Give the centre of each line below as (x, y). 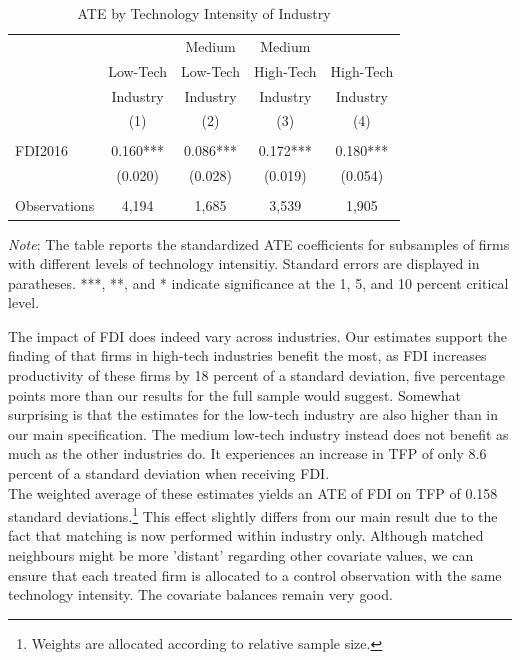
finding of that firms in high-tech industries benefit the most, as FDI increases (247, 355)
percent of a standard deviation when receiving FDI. (169, 473)
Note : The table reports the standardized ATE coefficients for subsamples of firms (259, 243)
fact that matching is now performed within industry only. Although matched (246, 535)
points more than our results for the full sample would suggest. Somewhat (234, 394)
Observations (55, 205)
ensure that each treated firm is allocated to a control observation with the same (255, 574)
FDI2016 (41, 150)
